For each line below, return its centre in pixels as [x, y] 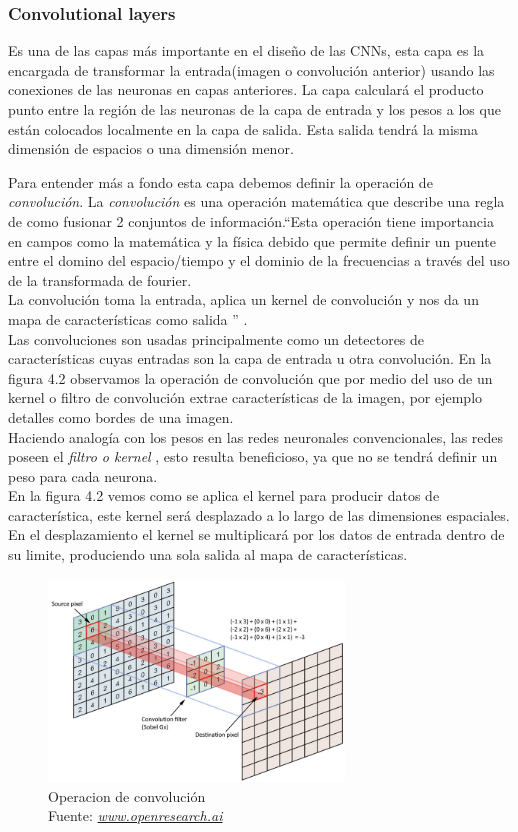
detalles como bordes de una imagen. [121, 416]
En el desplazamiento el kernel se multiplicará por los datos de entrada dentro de [256, 534]
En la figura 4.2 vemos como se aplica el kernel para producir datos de [224, 495]
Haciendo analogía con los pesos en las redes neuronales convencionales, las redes [256, 436]
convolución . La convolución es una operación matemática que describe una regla [256, 201]
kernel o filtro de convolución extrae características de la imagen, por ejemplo [245, 397]
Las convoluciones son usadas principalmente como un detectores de [216, 338]
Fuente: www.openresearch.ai [135, 815]
